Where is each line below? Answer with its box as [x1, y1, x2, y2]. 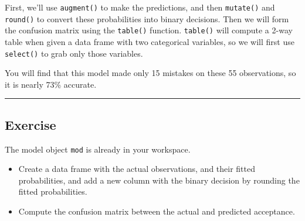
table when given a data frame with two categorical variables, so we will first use [5, 35, 294, 47]
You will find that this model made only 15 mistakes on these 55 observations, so [5, 67, 296, 79]
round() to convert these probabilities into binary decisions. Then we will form [5, 12, 289, 25]
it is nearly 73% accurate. [5, 78, 97, 90]
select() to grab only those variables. [5, 47, 143, 59]
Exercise [5, 115, 56, 133]
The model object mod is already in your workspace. [5, 143, 191, 155]
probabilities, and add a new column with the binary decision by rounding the [18, 174, 300, 186]
